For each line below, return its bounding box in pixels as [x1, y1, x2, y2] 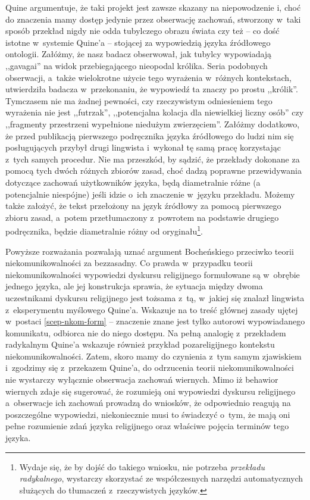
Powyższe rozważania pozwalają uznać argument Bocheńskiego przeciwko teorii [5, 245, 294, 257]
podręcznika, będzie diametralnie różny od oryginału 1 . [5, 223, 203, 237]
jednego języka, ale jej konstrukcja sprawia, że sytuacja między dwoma [5, 280, 263, 292]
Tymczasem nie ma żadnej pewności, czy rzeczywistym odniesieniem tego [5, 94, 273, 107]
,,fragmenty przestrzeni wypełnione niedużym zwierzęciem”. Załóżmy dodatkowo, [5, 117, 300, 130]
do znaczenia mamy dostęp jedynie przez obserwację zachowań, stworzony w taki [5, 12, 301, 25]
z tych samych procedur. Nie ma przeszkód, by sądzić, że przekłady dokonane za [5, 152, 300, 165]
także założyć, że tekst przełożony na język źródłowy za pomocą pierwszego [5, 199, 281, 212]
